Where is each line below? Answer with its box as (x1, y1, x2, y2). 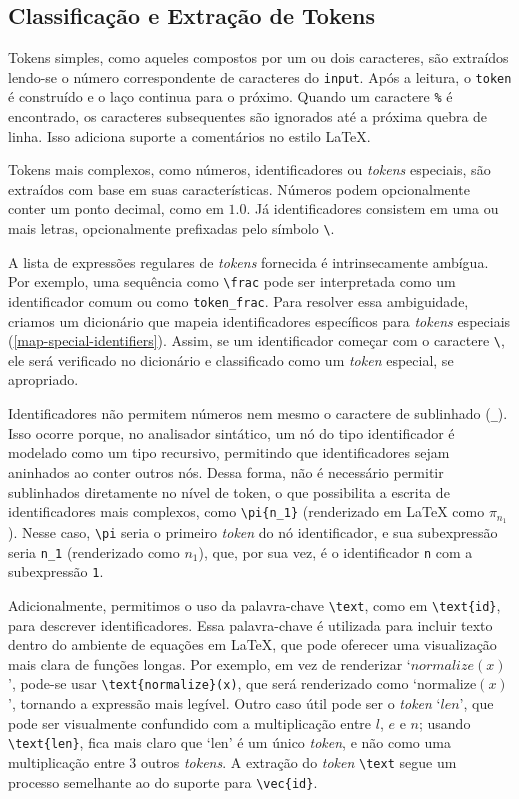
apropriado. (8, 369, 79, 390)
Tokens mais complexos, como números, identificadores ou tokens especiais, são (8, 159, 491, 180)
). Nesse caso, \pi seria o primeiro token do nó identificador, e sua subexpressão (8, 521, 498, 542)
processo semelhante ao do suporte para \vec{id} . (8, 771, 318, 792)
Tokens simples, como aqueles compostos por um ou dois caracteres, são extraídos (8, 47, 509, 68)
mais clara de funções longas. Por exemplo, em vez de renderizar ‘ (8, 653, 411, 674)
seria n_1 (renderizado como (8, 541, 180, 562)
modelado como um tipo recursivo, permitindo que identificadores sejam (8, 442, 450, 463)
